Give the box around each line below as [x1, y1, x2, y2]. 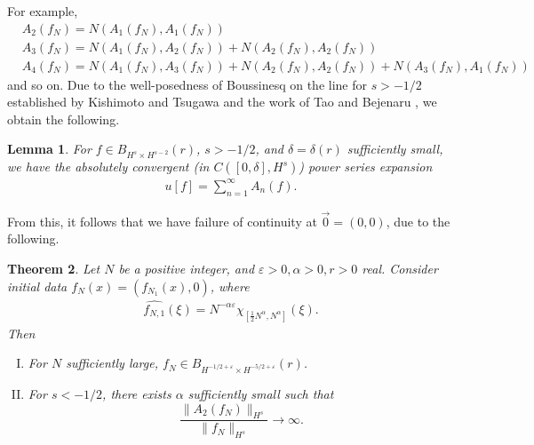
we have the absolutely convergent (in [7, 157, 210, 176]
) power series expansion [299, 157, 433, 176]
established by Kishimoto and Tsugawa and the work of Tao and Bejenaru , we [7, 92, 437, 111]
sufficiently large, [66, 354, 158, 372]
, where [210, 276, 250, 295]
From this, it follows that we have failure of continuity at [7, 211, 317, 230]
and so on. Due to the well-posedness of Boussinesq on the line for [7, 75, 367, 93]
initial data [7, 276, 68, 295]
